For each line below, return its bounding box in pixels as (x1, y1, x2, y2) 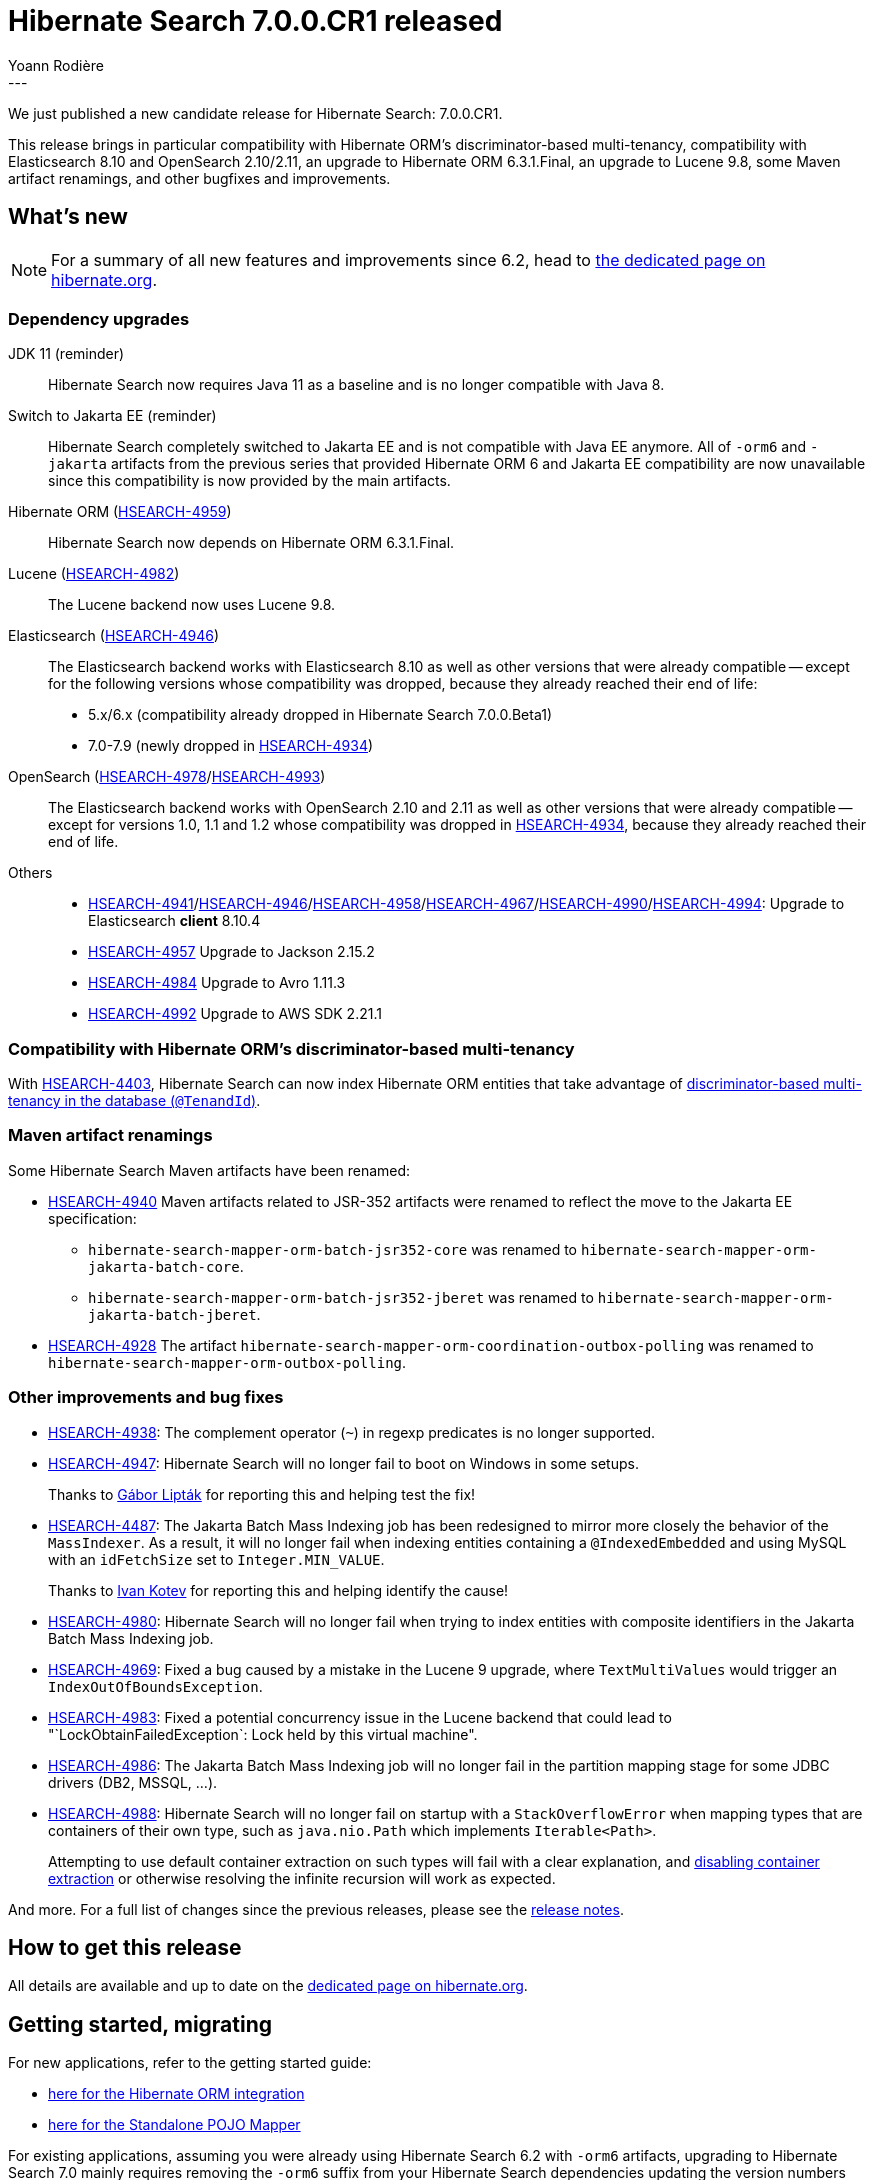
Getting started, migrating (8, 2011, 273, 2037)
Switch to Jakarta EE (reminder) (8, 407, 217, 425)
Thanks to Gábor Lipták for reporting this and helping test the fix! (48, 1485, 476, 1503)
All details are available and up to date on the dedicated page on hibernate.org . (8, 1977, 528, 1995)
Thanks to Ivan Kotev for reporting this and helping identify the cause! (48, 1581, 509, 1599)
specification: (48, 1209, 137, 1227)
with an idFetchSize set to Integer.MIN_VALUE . (48, 1550, 385, 1568)
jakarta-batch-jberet (88, 1306, 257, 1323)
